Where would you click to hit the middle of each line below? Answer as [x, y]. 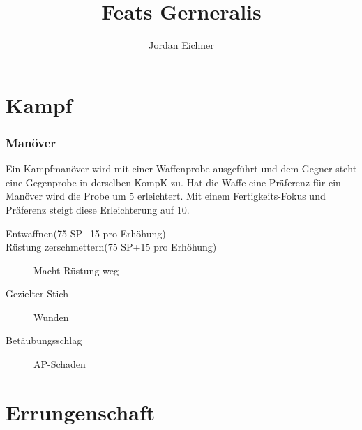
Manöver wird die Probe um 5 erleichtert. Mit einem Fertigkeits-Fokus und [166, 196]
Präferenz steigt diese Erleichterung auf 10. [98, 209]
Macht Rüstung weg [76, 270]
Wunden [51, 317]
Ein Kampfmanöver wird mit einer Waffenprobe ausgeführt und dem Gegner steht [181, 169]
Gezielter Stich [37, 294]
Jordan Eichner [181, 45]
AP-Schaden [60, 364]
